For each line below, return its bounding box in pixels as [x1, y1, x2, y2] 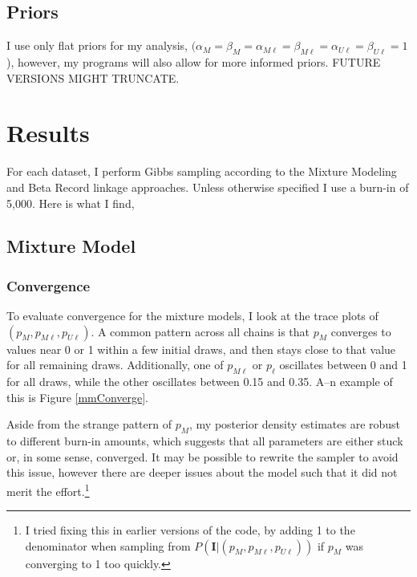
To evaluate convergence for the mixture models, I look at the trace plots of [6, 307, 379, 324]
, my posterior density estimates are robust [189, 416, 401, 433]
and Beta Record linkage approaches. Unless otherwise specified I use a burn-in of [6, 178, 409, 195]
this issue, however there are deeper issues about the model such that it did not [6, 464, 398, 481]
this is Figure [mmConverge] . [6, 388, 148, 405]
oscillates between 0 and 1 [279, 356, 407, 373]
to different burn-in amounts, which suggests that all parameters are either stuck [6, 433, 403, 449]
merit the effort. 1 [6, 480, 90, 499]
